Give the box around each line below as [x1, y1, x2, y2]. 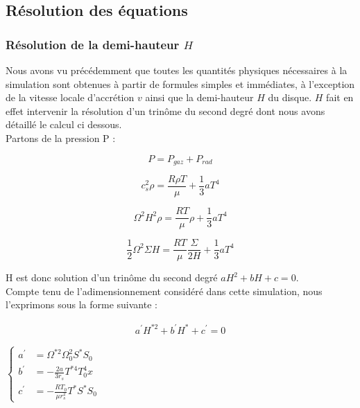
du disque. [268, 90, 312, 105]
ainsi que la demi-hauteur [145, 90, 254, 105]
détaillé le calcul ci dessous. [6, 117, 122, 132]
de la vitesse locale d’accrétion [6, 90, 135, 105]
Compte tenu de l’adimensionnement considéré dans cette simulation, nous [6, 283, 323, 298]
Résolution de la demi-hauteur [6, 35, 180, 53]
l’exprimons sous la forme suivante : [6, 297, 157, 312]
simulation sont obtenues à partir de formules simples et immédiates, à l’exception [6, 76, 355, 91]
